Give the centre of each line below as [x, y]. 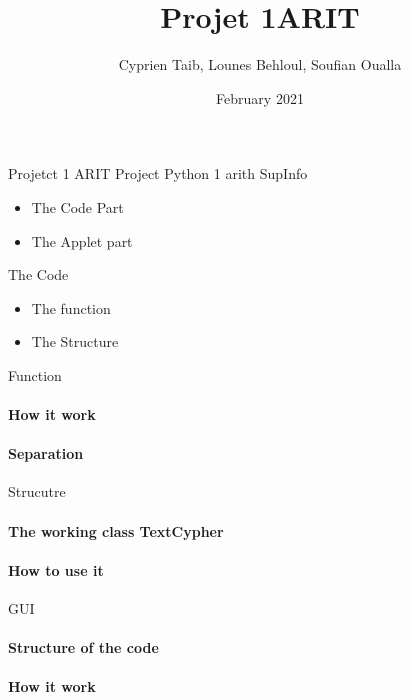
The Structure [75, 341]
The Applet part [82, 240]
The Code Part [77, 206]
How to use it [56, 569]
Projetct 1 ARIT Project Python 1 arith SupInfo [158, 173]
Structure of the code [83, 647]
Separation [46, 453]
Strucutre [37, 491]
